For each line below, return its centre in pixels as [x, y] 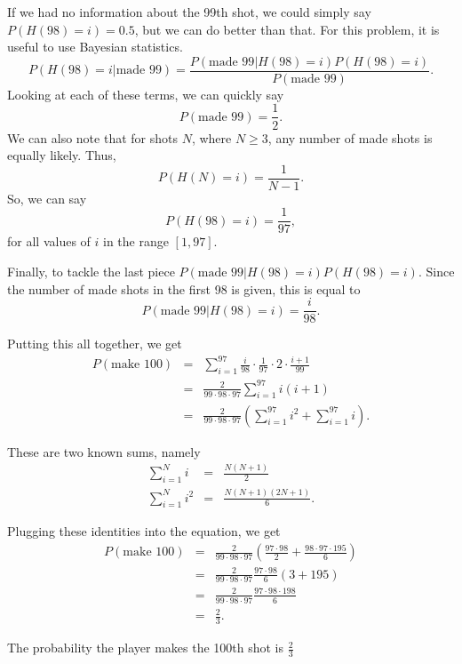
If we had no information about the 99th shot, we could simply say [189, 12]
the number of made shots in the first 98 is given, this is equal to [184, 288]
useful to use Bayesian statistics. [95, 47]
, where [211, 137]
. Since [436, 271]
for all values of [49, 241]
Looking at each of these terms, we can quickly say [146, 94]
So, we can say [47, 198]
